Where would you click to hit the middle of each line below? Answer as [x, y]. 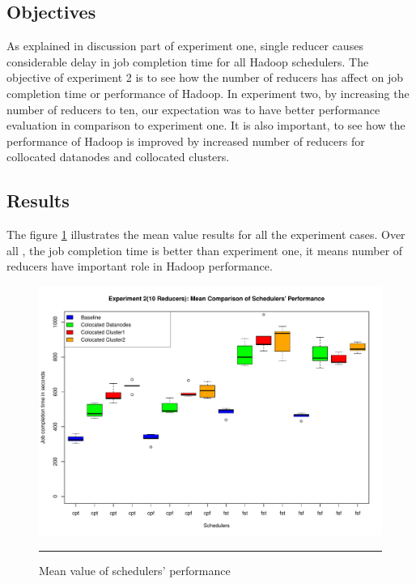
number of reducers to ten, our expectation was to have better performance [193, 109]
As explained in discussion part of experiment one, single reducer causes [185, 46]
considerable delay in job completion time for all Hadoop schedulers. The [188, 61]
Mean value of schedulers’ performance [135, 570]
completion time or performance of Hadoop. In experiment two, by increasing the [208, 93]
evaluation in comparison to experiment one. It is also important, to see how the [206, 125]
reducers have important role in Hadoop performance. [140, 266]
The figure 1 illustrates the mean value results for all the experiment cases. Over [206, 234]
